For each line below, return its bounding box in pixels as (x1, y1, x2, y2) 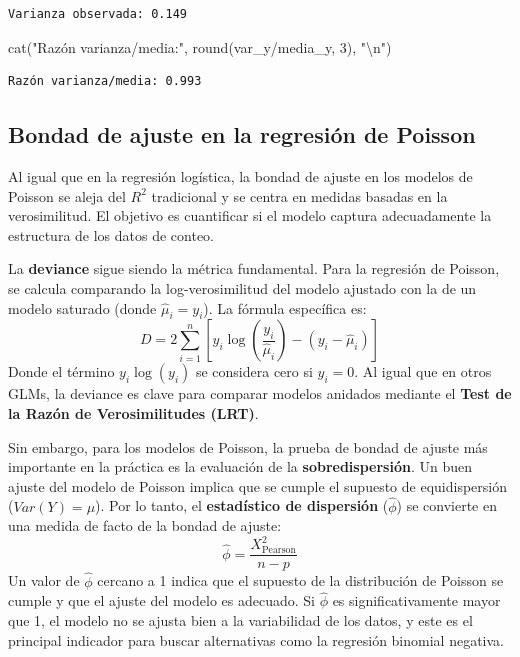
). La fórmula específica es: (203, 297, 367, 318)
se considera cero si (195, 361, 313, 382)
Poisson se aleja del (8, 185, 126, 206)
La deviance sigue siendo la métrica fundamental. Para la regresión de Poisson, (8, 258, 500, 279)
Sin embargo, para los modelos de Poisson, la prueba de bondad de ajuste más (8, 436, 488, 457)
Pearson (261, 544, 296, 555)
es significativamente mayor (332, 590, 501, 611)
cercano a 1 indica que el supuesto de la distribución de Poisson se (97, 570, 504, 591)
